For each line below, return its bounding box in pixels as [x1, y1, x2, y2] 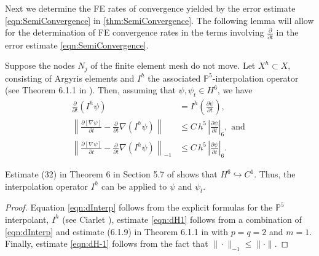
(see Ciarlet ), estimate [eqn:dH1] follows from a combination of [62, 212, 302, 225]
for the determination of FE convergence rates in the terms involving [5, 26, 264, 39]
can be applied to [101, 179, 167, 192]
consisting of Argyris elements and [5, 71, 135, 84]
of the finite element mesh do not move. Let [90, 59, 256, 72]
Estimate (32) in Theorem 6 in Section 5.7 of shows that [5, 168, 218, 180]
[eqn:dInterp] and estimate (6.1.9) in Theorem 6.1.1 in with [5, 225, 229, 238]
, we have [217, 83, 253, 96]
